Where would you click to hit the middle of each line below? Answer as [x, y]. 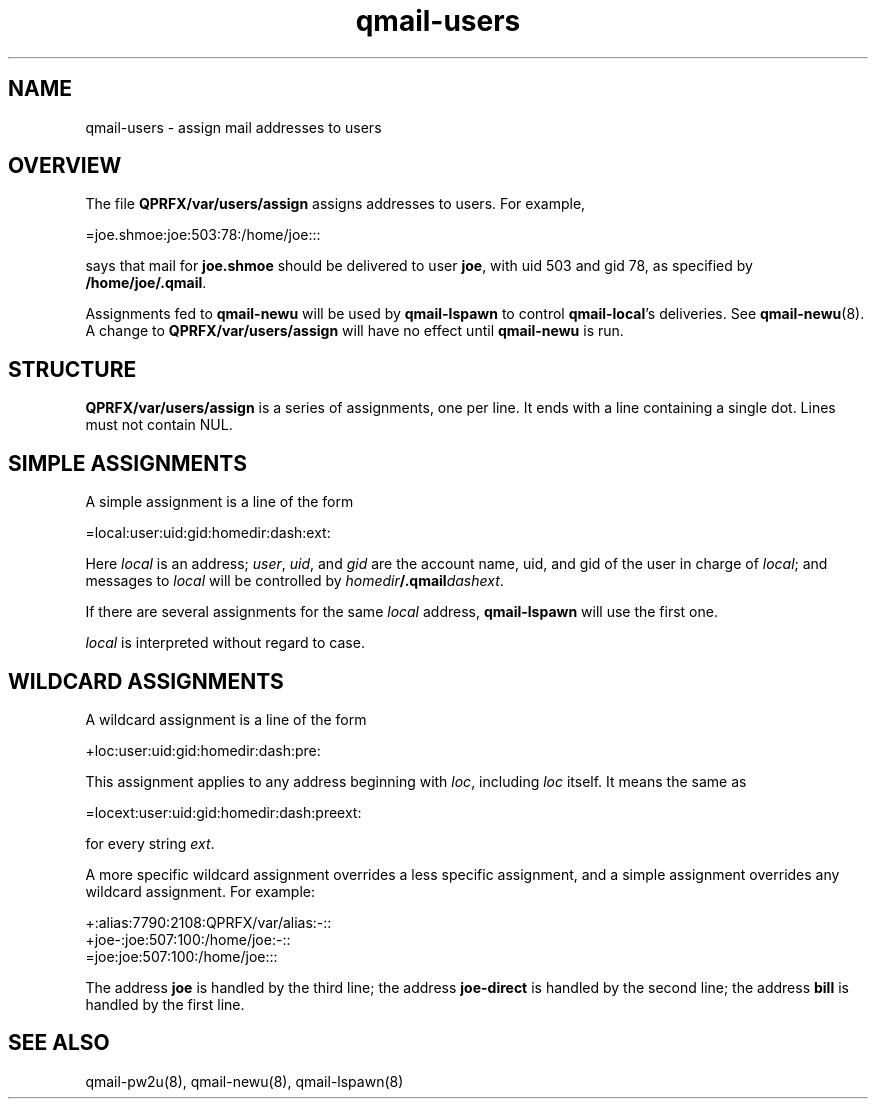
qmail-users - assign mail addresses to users [233, 127]
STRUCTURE [72, 369]
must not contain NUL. [159, 425]
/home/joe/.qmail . [146, 283]
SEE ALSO [59, 1043]
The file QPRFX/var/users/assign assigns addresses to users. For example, [335, 204]
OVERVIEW [65, 166]
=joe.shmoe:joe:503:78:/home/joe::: [203, 235]
